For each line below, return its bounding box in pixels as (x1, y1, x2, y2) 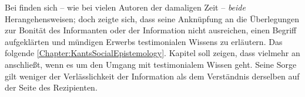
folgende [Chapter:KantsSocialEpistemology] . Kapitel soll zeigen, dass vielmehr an (5, 47, 300, 59)
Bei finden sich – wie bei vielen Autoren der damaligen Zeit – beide (5, 1, 246, 13)
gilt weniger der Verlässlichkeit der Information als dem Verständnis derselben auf (5, 70, 300, 82)
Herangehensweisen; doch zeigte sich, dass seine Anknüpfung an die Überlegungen (5, 12, 300, 25)
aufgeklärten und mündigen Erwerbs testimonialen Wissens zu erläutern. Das (5, 35, 283, 47)
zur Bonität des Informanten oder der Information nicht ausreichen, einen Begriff (5, 24, 297, 36)
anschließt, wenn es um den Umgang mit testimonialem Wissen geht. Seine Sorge (5, 58, 297, 70)
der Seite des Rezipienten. (5, 81, 98, 93)
